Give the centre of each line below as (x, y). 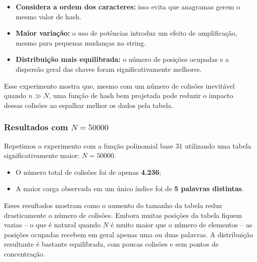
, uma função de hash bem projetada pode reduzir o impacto (141, 95)
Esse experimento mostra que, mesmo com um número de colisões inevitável (119, 85)
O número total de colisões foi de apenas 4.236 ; (88, 172)
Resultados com (36, 127)
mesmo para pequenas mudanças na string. (81, 42)
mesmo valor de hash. (48, 16)
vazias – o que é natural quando (52, 225)
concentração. (25, 253)
